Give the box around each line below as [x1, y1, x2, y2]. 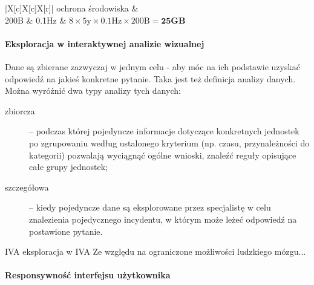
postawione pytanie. [29, 224, 103, 237]
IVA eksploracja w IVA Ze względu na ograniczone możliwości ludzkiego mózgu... [5, 245, 306, 258]
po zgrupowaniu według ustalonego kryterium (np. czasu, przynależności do [29, 136, 310, 149]
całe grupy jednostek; [29, 160, 108, 173]
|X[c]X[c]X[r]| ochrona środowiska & [5, 2, 139, 14]
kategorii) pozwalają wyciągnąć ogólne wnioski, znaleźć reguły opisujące [29, 148, 296, 161]
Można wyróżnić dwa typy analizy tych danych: [5, 84, 181, 97]
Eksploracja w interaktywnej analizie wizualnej [5, 37, 204, 50]
